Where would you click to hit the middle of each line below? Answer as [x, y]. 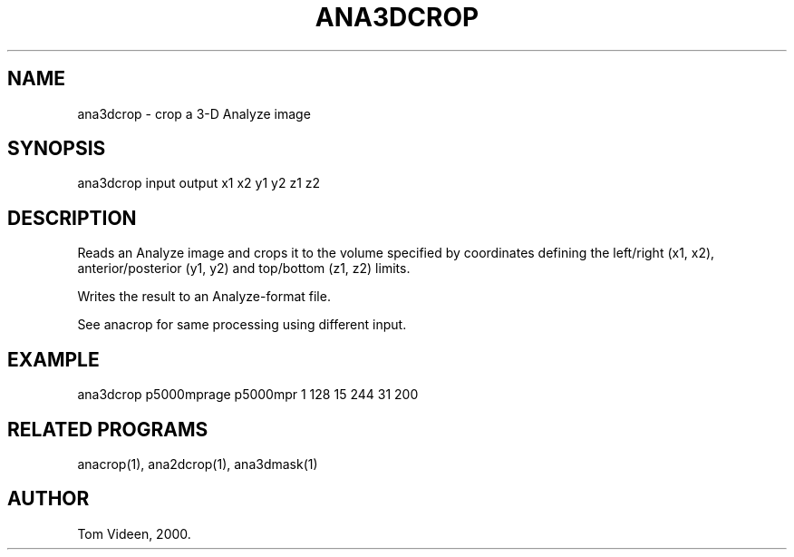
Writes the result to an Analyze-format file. [204, 297]
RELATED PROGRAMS [108, 429]
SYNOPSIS [57, 149]
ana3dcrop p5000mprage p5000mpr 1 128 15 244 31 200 [248, 395]
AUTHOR [48, 499]
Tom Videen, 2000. [134, 533]
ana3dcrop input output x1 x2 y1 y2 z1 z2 [199, 183]
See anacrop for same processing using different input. [242, 325]
